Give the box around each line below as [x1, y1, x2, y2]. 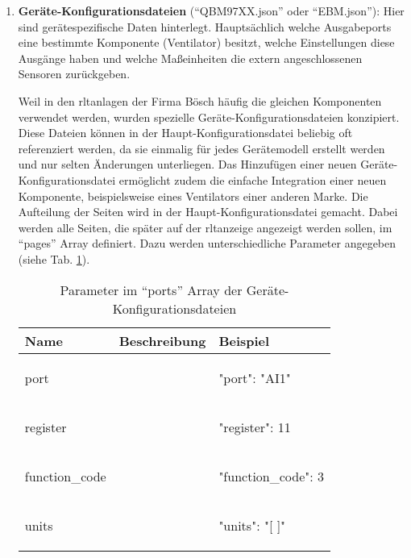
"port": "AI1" [218, 368, 291, 387]
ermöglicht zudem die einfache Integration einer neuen [118, 171, 387, 188]
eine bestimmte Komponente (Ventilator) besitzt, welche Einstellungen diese [18, 34, 395, 51]
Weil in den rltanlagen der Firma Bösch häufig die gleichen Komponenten [18, 92, 382, 109]
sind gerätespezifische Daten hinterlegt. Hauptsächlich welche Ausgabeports [18, 18, 392, 35]
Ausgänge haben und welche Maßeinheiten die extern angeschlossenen [18, 49, 363, 66]
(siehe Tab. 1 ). [18, 250, 90, 267]
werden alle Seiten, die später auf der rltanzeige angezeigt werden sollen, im [18, 219, 392, 235]
